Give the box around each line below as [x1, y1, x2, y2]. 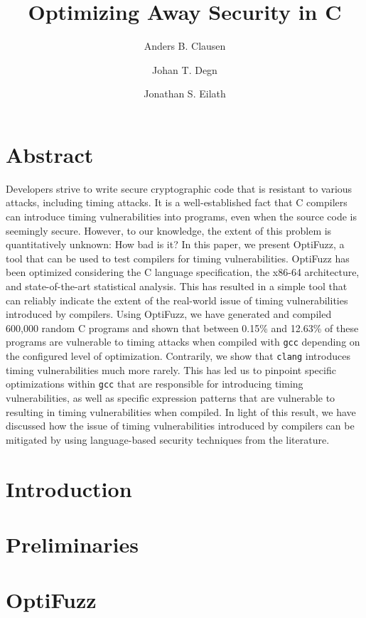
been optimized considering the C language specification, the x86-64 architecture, [6, 265, 360, 279]
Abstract [6, 139, 94, 169]
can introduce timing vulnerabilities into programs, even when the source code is [6, 209, 357, 224]
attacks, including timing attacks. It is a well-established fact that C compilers [6, 195, 348, 210]
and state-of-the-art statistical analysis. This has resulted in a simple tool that [6, 279, 348, 293]
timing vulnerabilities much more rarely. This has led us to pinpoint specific [6, 362, 336, 377]
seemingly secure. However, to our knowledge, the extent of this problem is [6, 223, 332, 238]
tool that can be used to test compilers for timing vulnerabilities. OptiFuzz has [6, 250, 350, 265]
